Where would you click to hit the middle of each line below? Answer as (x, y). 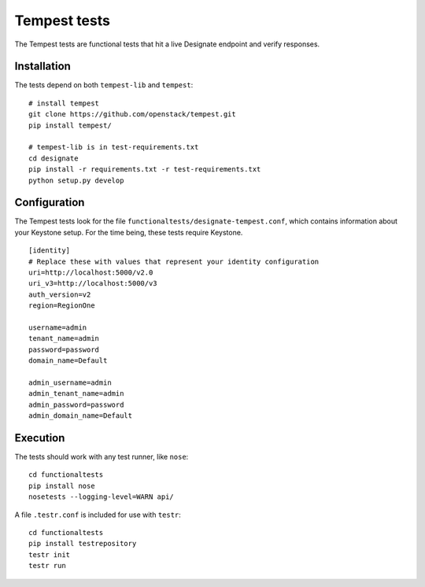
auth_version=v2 (60, 294)
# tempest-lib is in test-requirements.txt (114, 147)
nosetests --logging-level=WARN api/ (102, 497)
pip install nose (62, 485)
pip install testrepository (83, 544)
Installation (42, 66)
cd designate (54, 158)
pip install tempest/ (70, 125)
